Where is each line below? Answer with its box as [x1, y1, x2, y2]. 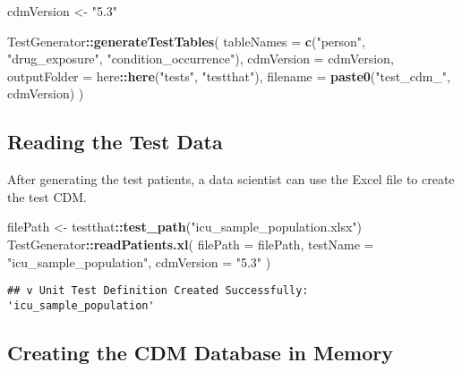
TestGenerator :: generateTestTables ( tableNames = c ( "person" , [7, 31, 365, 50]
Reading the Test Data [7, 128, 223, 156]
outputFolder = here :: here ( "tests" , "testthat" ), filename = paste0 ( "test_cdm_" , [7, 66, 450, 85]
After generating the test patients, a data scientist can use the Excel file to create [7, 170, 455, 189]
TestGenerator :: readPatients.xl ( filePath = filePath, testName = [7, 234, 374, 253]
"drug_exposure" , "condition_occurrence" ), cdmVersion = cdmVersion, [7, 49, 394, 68]
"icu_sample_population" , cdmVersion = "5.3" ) [7, 252, 271, 271]
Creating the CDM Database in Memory [7, 338, 393, 366]
